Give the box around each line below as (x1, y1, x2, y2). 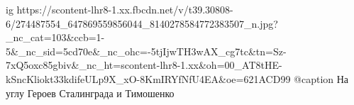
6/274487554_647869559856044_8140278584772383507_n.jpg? (6, 16, 278, 31)
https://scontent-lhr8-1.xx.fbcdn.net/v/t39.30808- (16, 2, 233, 16)
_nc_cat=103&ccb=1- (6, 30, 105, 45)
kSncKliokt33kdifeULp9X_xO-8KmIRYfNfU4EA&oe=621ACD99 (6, 71, 291, 86)
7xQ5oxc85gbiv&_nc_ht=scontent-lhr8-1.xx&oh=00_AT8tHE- (6, 57, 282, 72)
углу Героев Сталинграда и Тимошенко (6, 85, 175, 100)
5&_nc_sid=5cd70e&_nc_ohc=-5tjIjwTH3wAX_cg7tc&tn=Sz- (6, 43, 287, 58)
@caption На (294, 71, 349, 86)
